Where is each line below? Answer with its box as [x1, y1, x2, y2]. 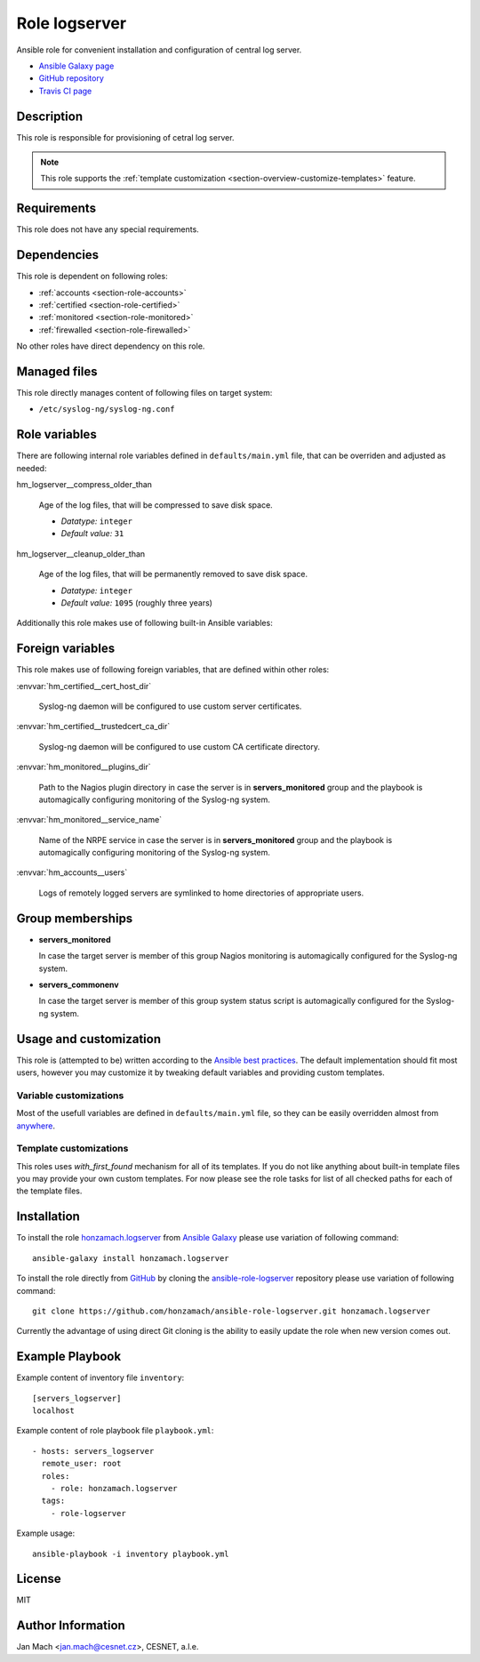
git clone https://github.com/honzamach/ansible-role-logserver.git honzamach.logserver [32, 1305, 431, 1316]
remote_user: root [41, 1458, 122, 1469]
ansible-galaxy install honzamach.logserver [32, 1253, 230, 1263]
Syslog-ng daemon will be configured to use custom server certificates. [38, 701, 302, 711]
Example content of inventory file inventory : [16, 1372, 185, 1383]
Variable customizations [16, 1089, 124, 1102]
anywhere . [16, 1120, 55, 1131]
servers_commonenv [38, 979, 119, 990]
